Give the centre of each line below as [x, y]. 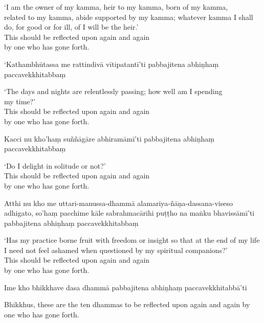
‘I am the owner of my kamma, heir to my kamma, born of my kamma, [116, 7]
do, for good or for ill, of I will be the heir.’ [71, 27]
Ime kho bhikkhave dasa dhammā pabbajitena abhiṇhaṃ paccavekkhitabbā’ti [126, 287]
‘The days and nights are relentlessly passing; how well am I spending [113, 91]
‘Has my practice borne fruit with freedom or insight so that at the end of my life [132, 240]
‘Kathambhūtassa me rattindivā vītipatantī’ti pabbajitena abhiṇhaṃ [112, 64]
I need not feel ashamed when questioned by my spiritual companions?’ [116, 250]
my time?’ [20, 101]
